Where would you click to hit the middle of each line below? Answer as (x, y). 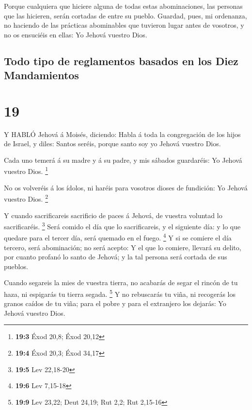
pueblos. (16, 266)
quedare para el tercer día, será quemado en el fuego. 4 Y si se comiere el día (118, 237)
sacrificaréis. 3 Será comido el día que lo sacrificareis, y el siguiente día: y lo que (122, 226)
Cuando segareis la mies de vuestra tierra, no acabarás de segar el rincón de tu (121, 282)
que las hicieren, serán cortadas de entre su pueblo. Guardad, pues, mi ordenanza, (126, 15)
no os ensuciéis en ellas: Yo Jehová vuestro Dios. (76, 34)
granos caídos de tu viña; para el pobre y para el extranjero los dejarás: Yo (115, 303)
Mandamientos (41, 75)
